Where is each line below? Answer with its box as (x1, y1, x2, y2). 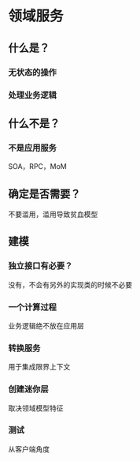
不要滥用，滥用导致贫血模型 (8, 209, 98, 219)
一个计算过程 (8, 302, 57, 313)
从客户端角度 (8, 444, 50, 454)
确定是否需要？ (8, 187, 81, 201)
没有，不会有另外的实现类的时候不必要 (8, 279, 132, 289)
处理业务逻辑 (8, 90, 57, 101)
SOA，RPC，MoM (8, 162, 67, 171)
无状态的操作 (8, 66, 57, 77)
